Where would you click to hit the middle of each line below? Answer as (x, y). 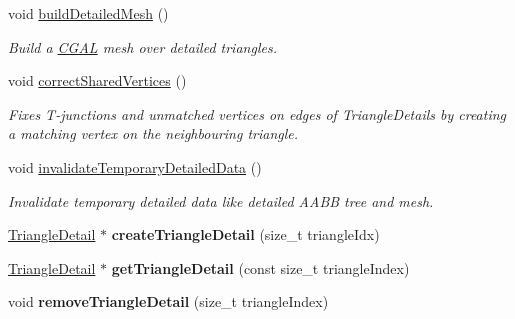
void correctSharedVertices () (97, 80)
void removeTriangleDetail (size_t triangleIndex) (168, 301)
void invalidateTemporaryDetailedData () (135, 166)
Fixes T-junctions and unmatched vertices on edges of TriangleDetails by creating (257, 113)
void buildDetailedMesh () (88, 13)
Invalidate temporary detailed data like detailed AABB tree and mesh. (221, 200)
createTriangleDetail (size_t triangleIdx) (245, 234)
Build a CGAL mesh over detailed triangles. (142, 46)
